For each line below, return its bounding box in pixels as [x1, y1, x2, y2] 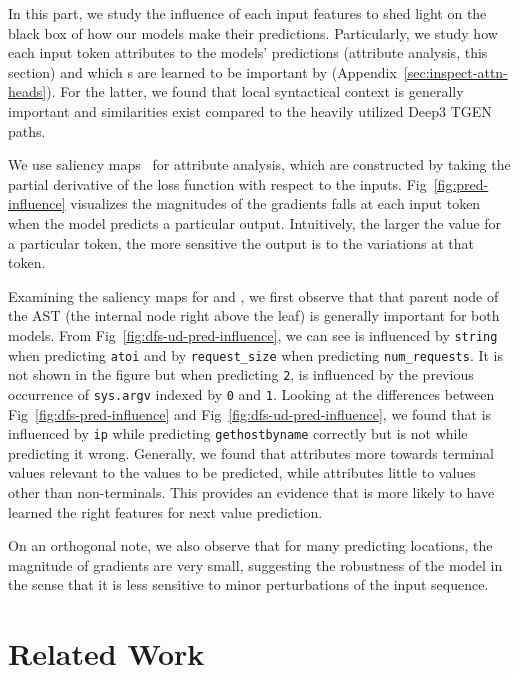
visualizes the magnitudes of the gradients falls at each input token [70, 193, 481, 214]
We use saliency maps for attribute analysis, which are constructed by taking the [8, 154, 511, 175]
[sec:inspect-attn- [403, 61, 508, 82]
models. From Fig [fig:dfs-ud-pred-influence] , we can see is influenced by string [8, 324, 498, 345]
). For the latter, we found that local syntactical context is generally [46, 81, 464, 102]
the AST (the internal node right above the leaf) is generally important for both [8, 305, 500, 326]
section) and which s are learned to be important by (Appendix [8, 61, 397, 82]
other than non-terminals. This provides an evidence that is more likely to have [8, 481, 495, 502]
